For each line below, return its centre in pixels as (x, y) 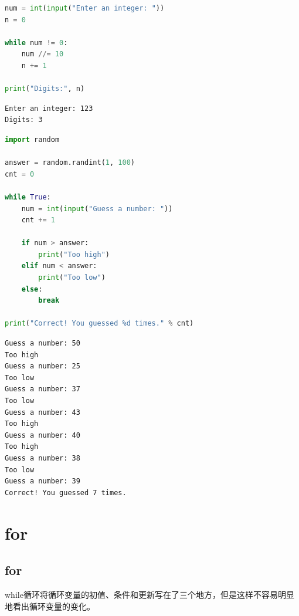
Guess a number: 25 (43, 366)
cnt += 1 (38, 220)
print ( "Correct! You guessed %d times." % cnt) (99, 324)
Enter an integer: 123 (49, 108)
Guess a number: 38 (43, 458)
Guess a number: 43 (43, 412)
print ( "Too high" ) (74, 254)
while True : (28, 197)
